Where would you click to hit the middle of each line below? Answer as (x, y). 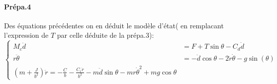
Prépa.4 (18, 6)
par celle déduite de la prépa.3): (105, 35)
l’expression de (26, 35)
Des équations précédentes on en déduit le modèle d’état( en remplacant (114, 25)
